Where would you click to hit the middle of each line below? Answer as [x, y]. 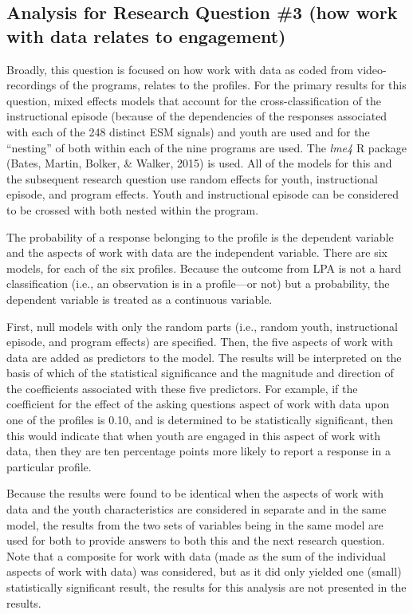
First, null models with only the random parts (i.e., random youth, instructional [202, 326]
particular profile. [49, 466]
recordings [31, 85]
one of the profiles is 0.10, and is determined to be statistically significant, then [200, 420]
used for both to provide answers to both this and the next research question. [196, 540]
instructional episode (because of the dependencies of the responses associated [197, 116]
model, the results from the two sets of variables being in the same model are [195, 524]
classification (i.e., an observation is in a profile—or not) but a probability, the [198, 283]
